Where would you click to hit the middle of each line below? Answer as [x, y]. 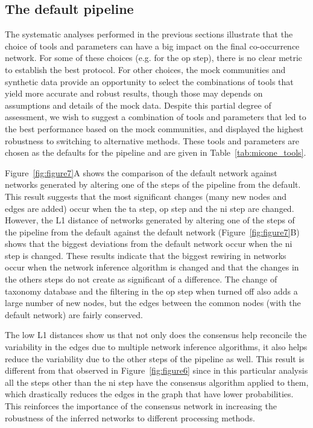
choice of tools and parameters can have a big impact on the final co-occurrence [152, 46]
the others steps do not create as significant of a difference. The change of [141, 279]
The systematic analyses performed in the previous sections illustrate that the [149, 34]
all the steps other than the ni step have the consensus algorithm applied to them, [157, 382]
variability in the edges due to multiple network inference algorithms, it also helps [156, 347]
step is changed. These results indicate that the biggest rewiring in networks [146, 255]
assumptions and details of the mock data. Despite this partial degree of [138, 105]
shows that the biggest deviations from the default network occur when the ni [149, 244]
